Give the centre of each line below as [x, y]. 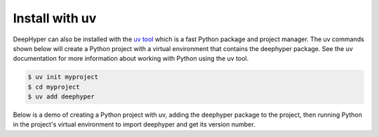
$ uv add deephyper [61, 97]
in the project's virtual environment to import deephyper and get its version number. [134, 124]
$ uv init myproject [63, 77]
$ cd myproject [54, 87]
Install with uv [55, 18]
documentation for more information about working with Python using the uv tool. [131, 59]
